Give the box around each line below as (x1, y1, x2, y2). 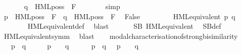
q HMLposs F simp (24, 1, 120, 11)
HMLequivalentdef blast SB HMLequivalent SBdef (27, 21, 221, 31)
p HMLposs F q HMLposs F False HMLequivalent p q (4, 11, 235, 21)
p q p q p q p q (11, 40, 139, 51)
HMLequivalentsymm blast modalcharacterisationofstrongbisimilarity (4, 30, 238, 41)
